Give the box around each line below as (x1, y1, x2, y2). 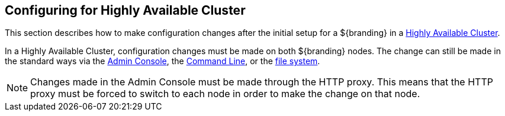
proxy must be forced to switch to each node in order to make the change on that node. (30, 88, 420, 100)
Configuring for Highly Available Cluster (5, 3, 246, 18)
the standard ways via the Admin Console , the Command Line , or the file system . (5, 56, 320, 67)
